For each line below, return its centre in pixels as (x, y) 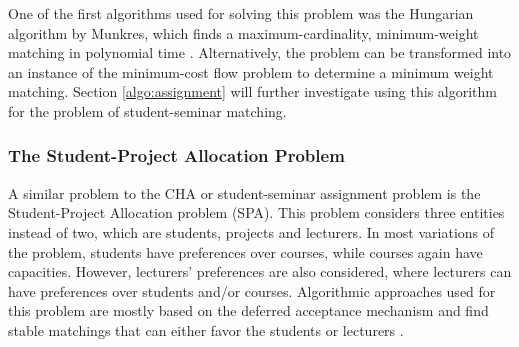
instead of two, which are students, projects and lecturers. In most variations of (251, 231)
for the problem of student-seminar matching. (147, 110)
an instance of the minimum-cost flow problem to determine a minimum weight (251, 71)
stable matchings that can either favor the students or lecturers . (206, 329)
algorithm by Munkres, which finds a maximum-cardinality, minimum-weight (243, 32)
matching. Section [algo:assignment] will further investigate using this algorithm (252, 91)
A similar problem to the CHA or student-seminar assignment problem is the (244, 192)
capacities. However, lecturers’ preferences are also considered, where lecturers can (260, 271)
